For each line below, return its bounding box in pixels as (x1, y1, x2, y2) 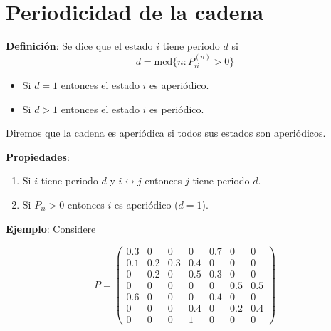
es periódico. (149, 101, 204, 116)
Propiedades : (6, 149, 70, 164)
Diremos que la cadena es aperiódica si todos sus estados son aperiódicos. (6, 125, 326, 140)
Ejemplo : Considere (6, 221, 96, 236)
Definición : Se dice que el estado (6, 38, 153, 53)
